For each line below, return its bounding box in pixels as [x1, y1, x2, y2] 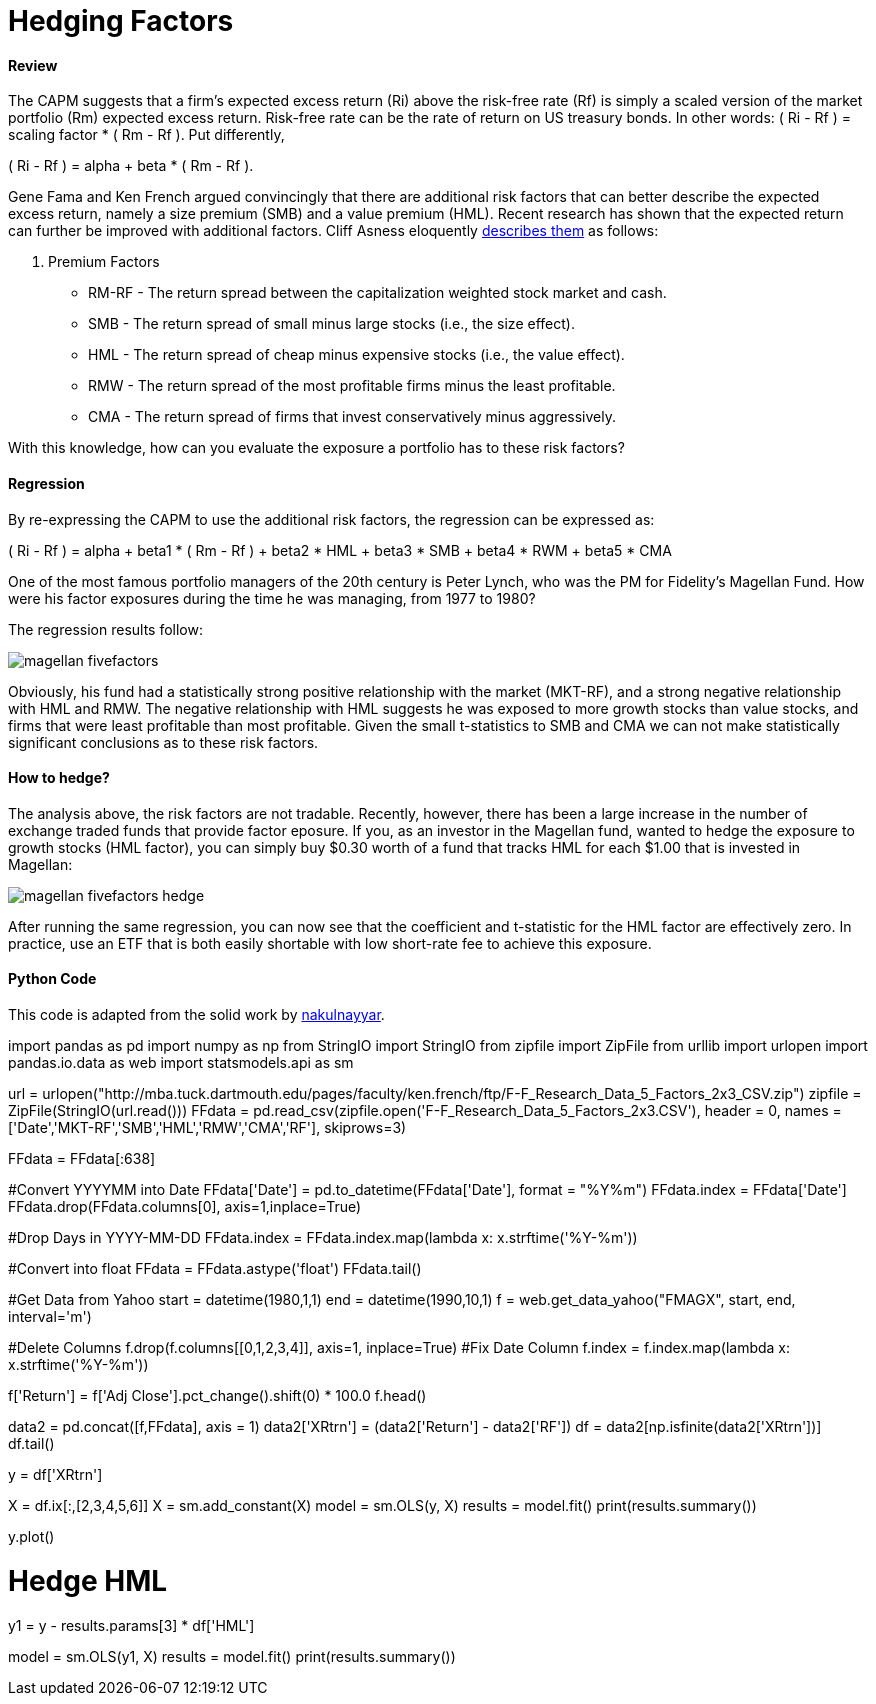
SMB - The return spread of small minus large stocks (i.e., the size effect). [88, 315, 575, 333]
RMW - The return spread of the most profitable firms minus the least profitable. [88, 377, 616, 395]
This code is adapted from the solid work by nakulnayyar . [8, 1006, 385, 1024]
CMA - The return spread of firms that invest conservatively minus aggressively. [88, 408, 617, 426]
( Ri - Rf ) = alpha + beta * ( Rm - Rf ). [8, 157, 254, 175]
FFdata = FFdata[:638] [8, 1150, 156, 1168]
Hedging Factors [8, 4, 234, 38]
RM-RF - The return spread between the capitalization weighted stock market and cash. [88, 284, 667, 302]
